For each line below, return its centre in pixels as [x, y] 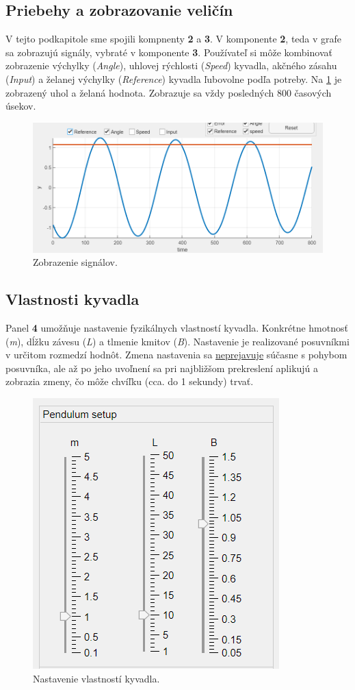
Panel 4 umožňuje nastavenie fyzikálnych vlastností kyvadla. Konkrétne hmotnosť [177, 327]
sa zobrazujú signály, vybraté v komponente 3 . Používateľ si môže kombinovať [169, 52]
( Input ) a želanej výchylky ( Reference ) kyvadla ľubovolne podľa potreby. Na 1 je [174, 78]
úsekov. [21, 106]
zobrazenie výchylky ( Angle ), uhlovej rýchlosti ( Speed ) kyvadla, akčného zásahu [171, 65]
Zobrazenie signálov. [75, 262]
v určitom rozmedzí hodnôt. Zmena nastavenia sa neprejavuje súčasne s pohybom [176, 355]
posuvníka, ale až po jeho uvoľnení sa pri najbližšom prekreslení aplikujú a [162, 368]
